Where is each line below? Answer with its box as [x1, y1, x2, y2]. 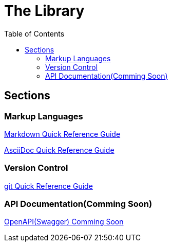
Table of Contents [4, 29, 65, 38]
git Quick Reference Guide [4, 181, 93, 190]
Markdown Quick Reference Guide [4, 129, 121, 138]
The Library [4, 2, 85, 20]
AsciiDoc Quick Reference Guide [4, 145, 114, 154]
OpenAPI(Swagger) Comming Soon [4, 217, 124, 226]
